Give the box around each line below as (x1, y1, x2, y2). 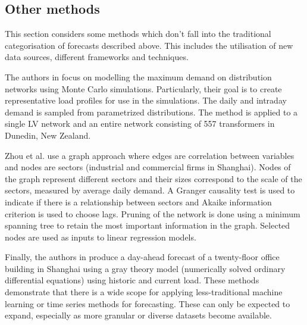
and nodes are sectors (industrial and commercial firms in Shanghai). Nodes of (5, 161, 291, 173)
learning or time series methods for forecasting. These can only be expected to (5, 297, 290, 310)
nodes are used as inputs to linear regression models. (5, 230, 196, 243)
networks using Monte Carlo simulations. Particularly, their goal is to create (5, 82, 282, 95)
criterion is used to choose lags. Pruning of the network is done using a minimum (5, 207, 300, 220)
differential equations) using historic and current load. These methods (5, 274, 259, 286)
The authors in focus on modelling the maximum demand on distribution (5, 70, 272, 83)
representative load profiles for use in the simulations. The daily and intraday (5, 94, 287, 107)
